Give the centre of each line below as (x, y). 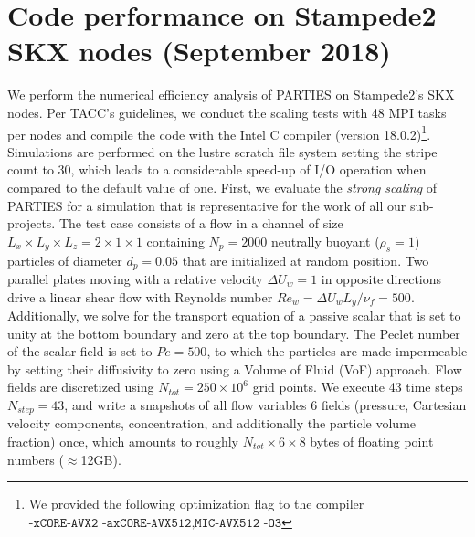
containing (175, 241)
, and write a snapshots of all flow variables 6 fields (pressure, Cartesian (265, 404)
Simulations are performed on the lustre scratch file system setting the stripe (222, 151)
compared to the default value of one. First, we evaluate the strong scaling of (222, 187)
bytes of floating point (372, 442)
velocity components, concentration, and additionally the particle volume (212, 423)
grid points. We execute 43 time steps (358, 387)
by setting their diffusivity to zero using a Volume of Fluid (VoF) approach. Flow (235, 369)
